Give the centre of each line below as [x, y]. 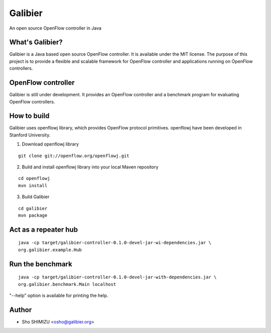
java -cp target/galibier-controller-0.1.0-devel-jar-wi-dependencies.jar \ [115, 243]
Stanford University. [30, 135]
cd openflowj [34, 179]
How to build [29, 116]
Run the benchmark [41, 264]
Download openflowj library [50, 144]
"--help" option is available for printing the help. [59, 295]
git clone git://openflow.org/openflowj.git [74, 156]
